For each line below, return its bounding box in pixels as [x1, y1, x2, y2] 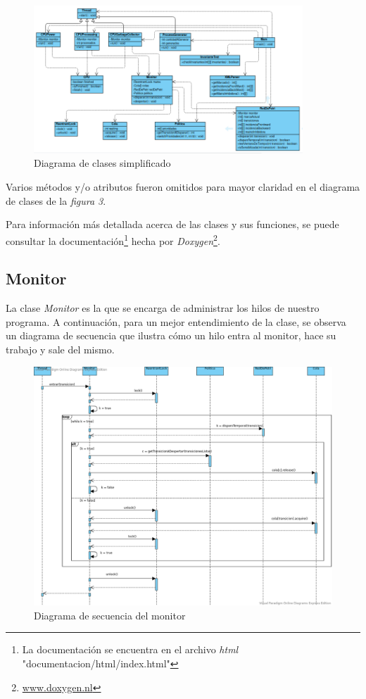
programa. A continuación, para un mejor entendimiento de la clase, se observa [6, 314, 346, 329]
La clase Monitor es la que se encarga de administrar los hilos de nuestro [6, 301, 320, 315]
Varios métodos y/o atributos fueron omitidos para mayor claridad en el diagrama [6, 180, 360, 194]
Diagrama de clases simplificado [34, 156, 171, 170]
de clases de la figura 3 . [6, 193, 106, 208]
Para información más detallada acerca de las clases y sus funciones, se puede [6, 217, 339, 232]
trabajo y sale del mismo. [6, 342, 115, 357]
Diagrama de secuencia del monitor [34, 607, 186, 622]
